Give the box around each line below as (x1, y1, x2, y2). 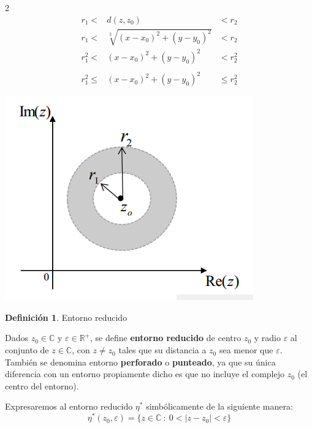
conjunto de (5, 344, 49, 356)
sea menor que (219, 344, 273, 356)
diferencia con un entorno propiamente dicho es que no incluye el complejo (5, 367, 284, 380)
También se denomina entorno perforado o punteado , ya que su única (5, 355, 276, 368)
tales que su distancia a (118, 344, 207, 356)
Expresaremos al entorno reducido (5, 400, 133, 413)
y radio (254, 331, 281, 344)
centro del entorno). (5, 379, 79, 392)
